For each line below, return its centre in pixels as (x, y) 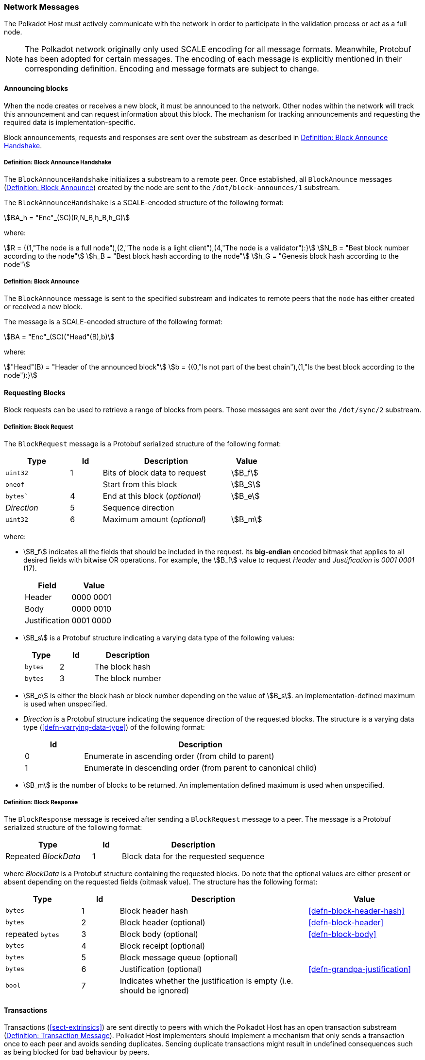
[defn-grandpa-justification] (360, 969)
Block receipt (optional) (162, 945)
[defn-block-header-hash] (357, 910)
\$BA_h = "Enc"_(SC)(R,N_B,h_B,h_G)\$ (67, 218)
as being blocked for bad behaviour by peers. (77, 1052)
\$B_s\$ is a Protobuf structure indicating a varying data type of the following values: (159, 638)
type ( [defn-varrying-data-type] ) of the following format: (114, 727)
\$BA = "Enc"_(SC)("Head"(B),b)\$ (59, 337)
